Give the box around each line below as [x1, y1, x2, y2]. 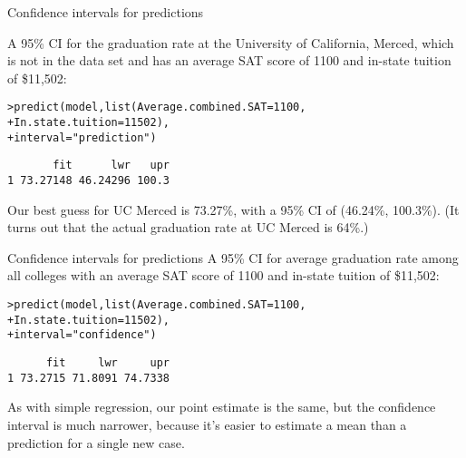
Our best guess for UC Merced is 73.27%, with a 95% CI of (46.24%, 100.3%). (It [7, 200, 460, 219]
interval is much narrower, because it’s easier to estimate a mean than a [7, 414, 407, 434]
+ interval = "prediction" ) [7, 131, 157, 144]
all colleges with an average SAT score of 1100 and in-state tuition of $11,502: [7, 266, 440, 285]
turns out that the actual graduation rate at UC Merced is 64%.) [7, 218, 369, 237]
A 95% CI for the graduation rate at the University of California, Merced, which [7, 33, 454, 52]
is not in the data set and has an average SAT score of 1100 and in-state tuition [7, 51, 451, 70]
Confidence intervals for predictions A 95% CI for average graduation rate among [7, 248, 459, 267]
